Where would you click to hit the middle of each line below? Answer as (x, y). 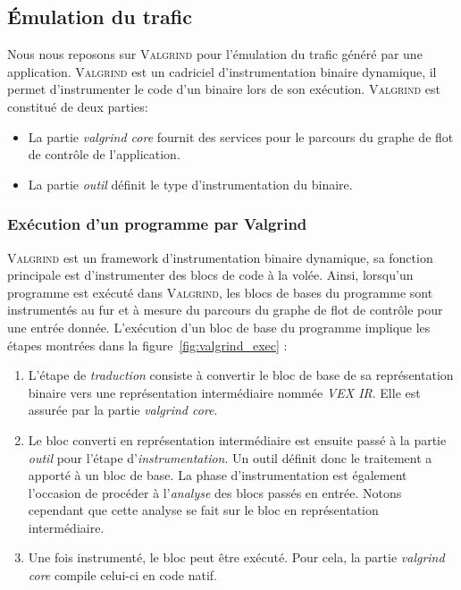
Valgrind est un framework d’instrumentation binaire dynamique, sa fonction (220, 257)
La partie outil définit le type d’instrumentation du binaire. (190, 184)
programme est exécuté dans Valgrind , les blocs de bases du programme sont (220, 292)
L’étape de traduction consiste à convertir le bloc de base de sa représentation (241, 375)
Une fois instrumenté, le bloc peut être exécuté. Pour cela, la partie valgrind (236, 557)
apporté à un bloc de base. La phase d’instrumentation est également (218, 475)
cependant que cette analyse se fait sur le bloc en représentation (203, 510)
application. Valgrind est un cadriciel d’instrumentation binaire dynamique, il (222, 71)
